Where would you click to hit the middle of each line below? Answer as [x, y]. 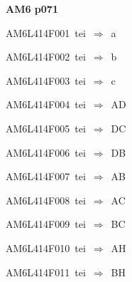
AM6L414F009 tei [46, 224]
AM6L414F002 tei [46, 57]
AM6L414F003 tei [46, 80]
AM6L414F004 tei [46, 104]
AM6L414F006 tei [46, 152]
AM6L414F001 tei [46, 32]
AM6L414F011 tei [46, 272]
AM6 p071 [32, 9]
